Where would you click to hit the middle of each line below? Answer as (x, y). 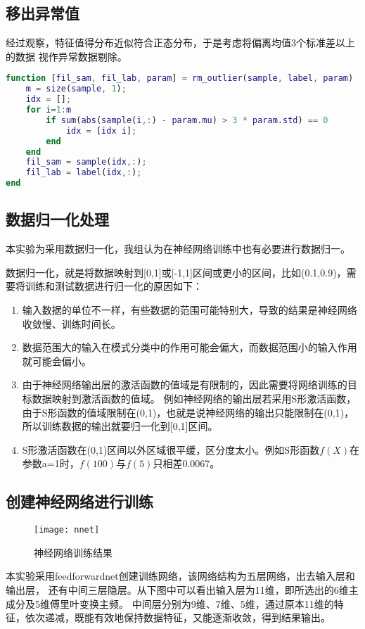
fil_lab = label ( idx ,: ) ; (84, 173)
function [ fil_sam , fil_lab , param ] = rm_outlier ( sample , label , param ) (180, 78)
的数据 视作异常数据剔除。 (66, 56)
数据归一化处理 (57, 219)
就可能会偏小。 (57, 361)
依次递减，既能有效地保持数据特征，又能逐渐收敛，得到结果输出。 (178, 617)
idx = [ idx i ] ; (101, 131)
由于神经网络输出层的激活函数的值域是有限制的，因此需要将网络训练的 (185, 385)
